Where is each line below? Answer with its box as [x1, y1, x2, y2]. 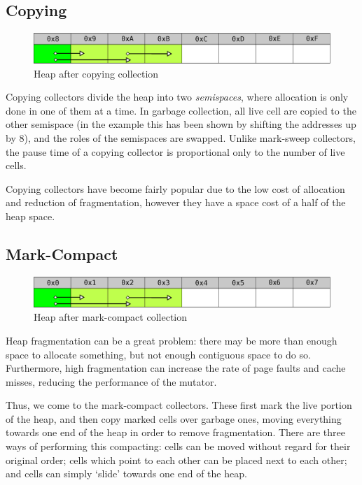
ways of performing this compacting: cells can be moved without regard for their [6, 439, 351, 454]
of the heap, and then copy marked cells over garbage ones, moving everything [6, 411, 342, 426]
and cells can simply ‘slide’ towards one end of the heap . [6, 466, 247, 481]
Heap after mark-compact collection [34, 310, 188, 324]
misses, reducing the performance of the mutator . [6, 374, 217, 389]
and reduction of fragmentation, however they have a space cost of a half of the [6, 195, 346, 210]
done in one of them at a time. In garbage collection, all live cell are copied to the [6, 103, 356, 117]
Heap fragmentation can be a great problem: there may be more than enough [6, 333, 337, 347]
